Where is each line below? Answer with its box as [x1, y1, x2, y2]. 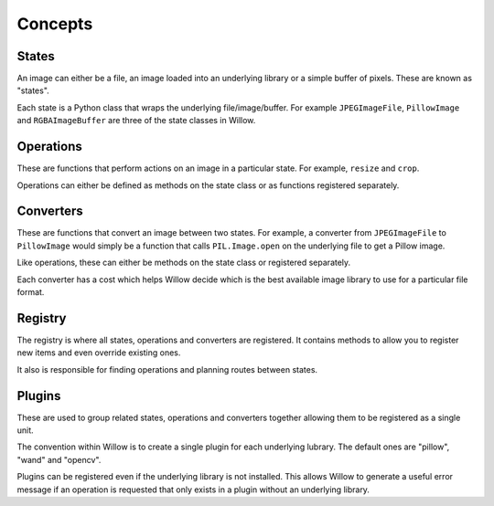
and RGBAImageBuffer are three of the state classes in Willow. [16, 115, 256, 126]
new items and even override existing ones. [16, 347, 181, 358]
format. [16, 287, 45, 297]
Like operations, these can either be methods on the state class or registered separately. [16, 257, 351, 269]
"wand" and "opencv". [16, 454, 102, 465]
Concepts [16, 14, 93, 34]
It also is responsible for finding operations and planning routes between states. [16, 364, 318, 374]
